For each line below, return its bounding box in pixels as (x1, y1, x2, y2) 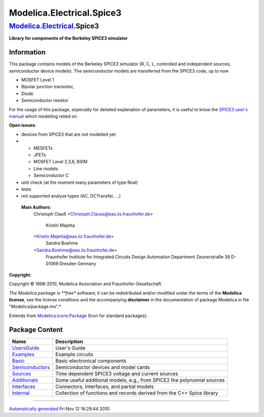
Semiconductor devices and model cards (55, 364, 150, 370)
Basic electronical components (55, 357, 127, 364)
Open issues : (9, 123, 37, 128)
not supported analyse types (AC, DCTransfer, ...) (21, 193, 121, 199)
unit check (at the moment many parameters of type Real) (21, 179, 138, 185)
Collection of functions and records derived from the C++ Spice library (55, 390, 219, 396)
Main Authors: (21, 204, 51, 210)
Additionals (12, 376, 38, 383)
